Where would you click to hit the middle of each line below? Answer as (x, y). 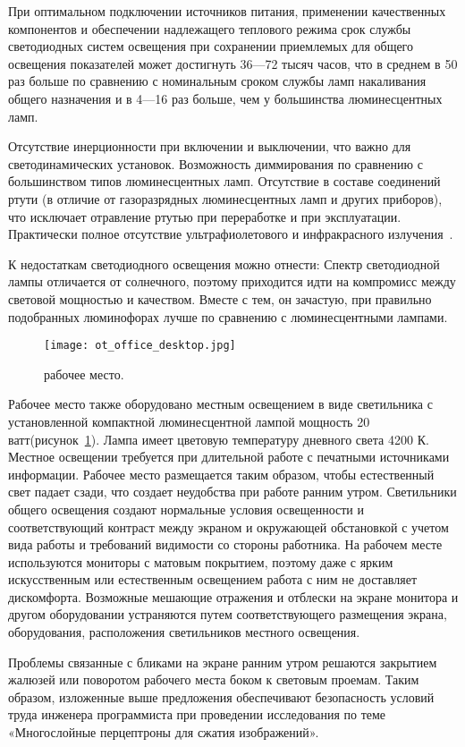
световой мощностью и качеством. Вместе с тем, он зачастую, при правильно (220, 298)
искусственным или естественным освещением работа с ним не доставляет (213, 579)
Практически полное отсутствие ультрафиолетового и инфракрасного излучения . (231, 234)
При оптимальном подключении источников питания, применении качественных (227, 11)
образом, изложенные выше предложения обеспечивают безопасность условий (221, 696)
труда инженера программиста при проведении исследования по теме (197, 714)
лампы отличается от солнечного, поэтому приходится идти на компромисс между (232, 281)
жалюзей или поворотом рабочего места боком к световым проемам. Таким (214, 679)
